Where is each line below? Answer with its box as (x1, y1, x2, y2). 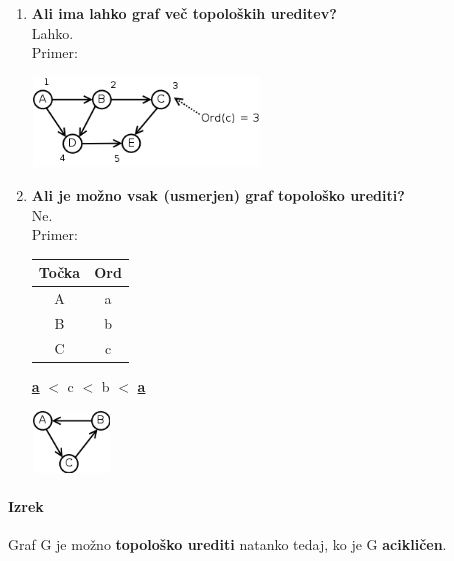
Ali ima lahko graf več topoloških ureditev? (31, 3, 337, 23)
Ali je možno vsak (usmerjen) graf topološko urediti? (31, 185, 405, 206)
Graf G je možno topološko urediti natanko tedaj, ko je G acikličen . (8, 534, 447, 555)
